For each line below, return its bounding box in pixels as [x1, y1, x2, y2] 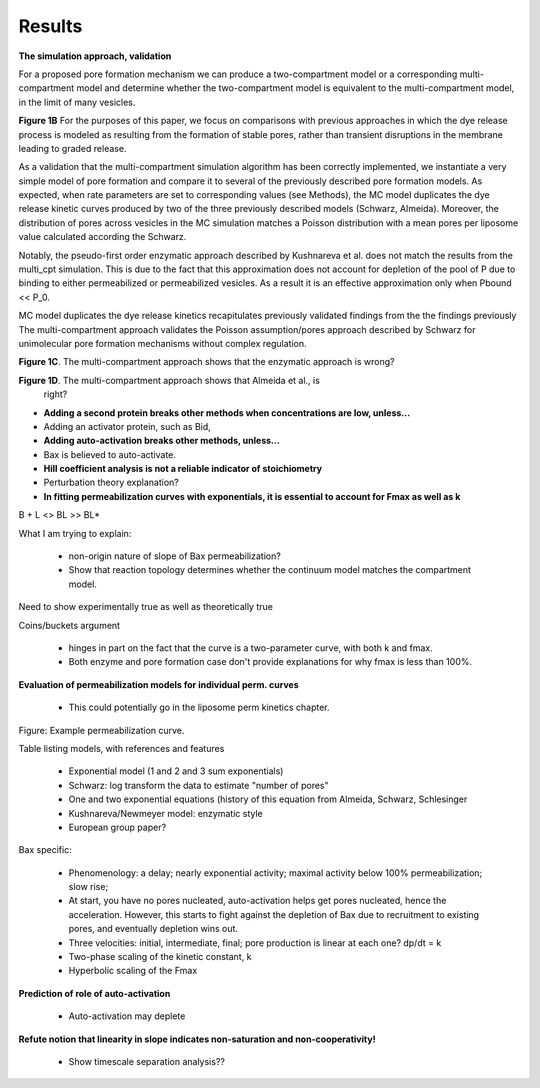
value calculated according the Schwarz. [18, 231, 187, 243]
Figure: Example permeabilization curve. [18, 724, 185, 736]
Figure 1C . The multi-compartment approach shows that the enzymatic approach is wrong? [18, 356, 395, 368]
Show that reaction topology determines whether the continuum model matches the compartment [68, 564, 472, 576]
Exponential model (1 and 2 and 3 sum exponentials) [68, 765, 284, 777]
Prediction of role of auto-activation [18, 987, 171, 999]
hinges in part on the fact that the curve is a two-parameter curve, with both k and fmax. [68, 642, 434, 654]
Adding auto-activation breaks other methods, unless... [43, 435, 280, 447]
